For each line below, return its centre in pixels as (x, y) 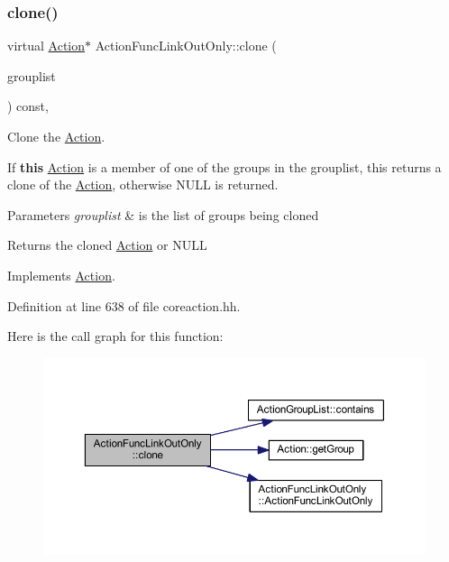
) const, (28, 106)
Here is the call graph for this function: (115, 336)
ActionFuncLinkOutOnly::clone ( (186, 46)
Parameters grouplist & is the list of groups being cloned (163, 214)
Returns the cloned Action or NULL (107, 245)
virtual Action (46, 46)
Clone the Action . (56, 136)
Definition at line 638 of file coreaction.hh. (124, 305)
